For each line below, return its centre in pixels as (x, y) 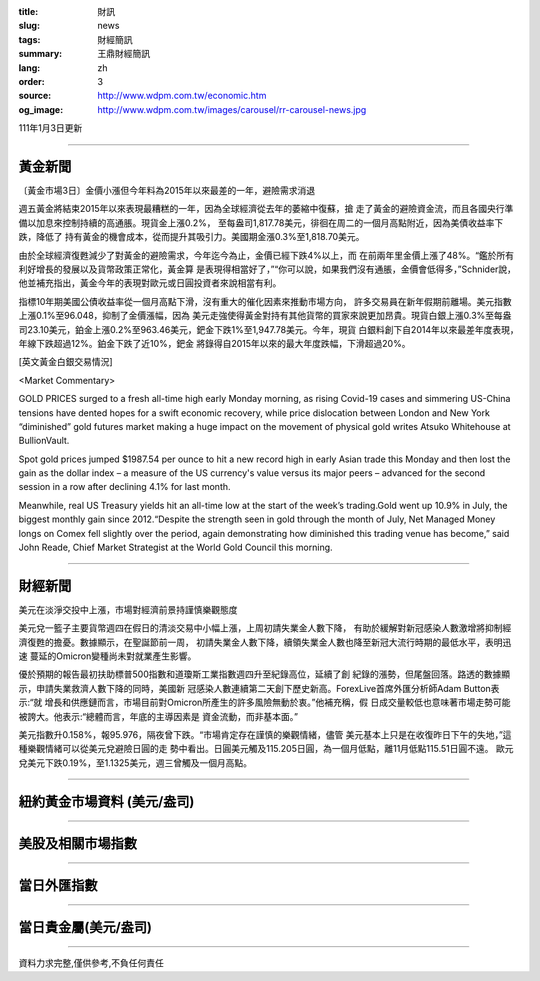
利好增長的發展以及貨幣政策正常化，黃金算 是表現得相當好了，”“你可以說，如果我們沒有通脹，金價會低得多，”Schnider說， (267, 269)
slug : (29, 26)
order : (31, 81)
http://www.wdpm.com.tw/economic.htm (182, 96)
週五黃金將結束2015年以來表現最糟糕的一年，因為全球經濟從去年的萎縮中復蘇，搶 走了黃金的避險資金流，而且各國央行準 (266, 209)
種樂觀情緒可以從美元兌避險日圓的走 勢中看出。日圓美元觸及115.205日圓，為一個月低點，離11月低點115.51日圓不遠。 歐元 (266, 749)
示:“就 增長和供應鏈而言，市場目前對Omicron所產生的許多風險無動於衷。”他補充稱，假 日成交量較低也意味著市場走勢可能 (264, 702)
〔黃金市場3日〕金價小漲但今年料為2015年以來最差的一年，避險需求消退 (167, 191)
